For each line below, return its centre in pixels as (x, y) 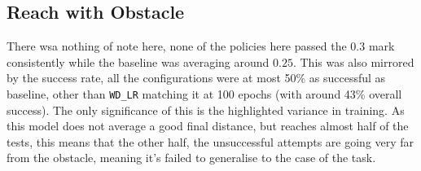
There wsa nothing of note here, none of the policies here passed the (177, 46)
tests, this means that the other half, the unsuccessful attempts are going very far (210, 141)
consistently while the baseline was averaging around (138, 61)
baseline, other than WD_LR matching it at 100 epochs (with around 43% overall (204, 93)
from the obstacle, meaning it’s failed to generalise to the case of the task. (191, 158)
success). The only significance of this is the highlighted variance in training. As (206, 110)
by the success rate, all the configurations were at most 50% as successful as (196, 78)
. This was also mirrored (353, 61)
